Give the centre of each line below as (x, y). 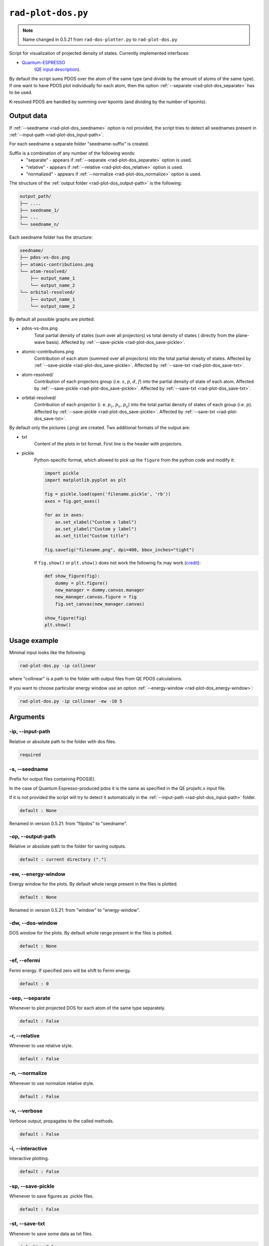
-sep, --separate (30, 998)
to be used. (21, 93)
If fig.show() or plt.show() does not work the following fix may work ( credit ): (118, 563)
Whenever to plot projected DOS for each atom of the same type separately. (87, 1008)
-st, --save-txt (27, 1224)
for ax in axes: (65, 515)
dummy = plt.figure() (81, 583)
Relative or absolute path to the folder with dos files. (63, 741)
